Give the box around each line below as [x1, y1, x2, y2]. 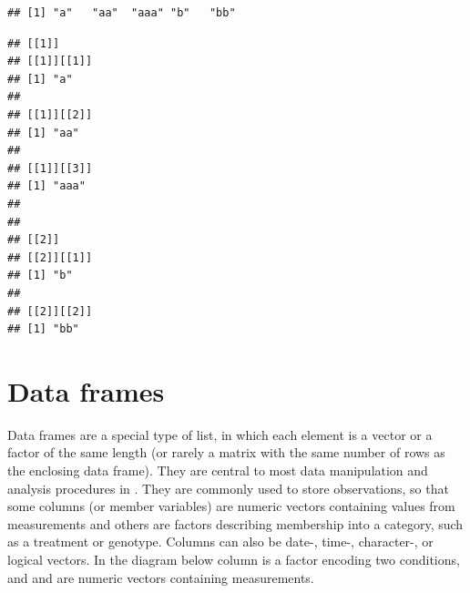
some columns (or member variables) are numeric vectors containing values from [7, 496, 455, 516]
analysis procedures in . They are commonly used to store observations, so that [7, 478, 449, 497]
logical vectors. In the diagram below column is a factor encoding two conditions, [7, 549, 460, 568]
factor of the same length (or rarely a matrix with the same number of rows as [7, 443, 445, 462]
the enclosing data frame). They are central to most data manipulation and [7, 461, 428, 479]
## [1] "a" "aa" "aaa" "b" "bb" [7, 6, 236, 19]
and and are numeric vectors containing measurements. [7, 567, 314, 587]
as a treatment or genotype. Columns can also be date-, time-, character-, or [7, 532, 434, 551]
